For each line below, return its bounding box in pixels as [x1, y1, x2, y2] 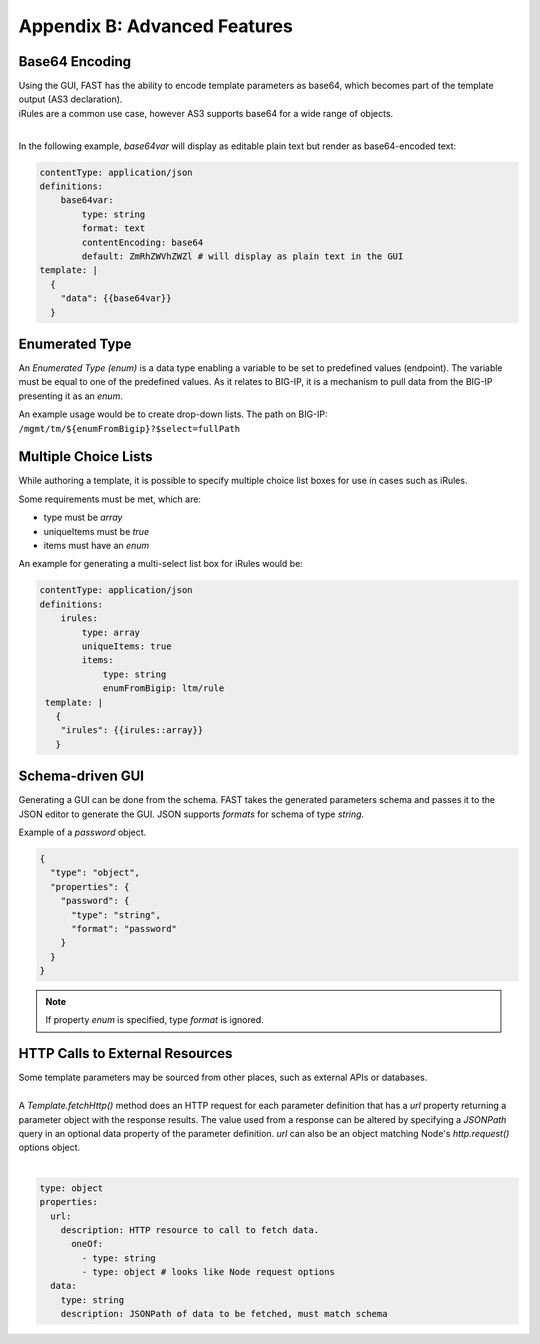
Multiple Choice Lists [18, 448, 154, 465]
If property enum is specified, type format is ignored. [45, 1014, 264, 1026]
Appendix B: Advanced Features [18, 15, 294, 37]
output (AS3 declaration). [18, 93, 123, 105]
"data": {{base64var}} [60, 293, 172, 304]
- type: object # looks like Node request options [81, 1266, 335, 1278]
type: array [81, 626, 140, 638]
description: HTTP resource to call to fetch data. [60, 1224, 320, 1235]
